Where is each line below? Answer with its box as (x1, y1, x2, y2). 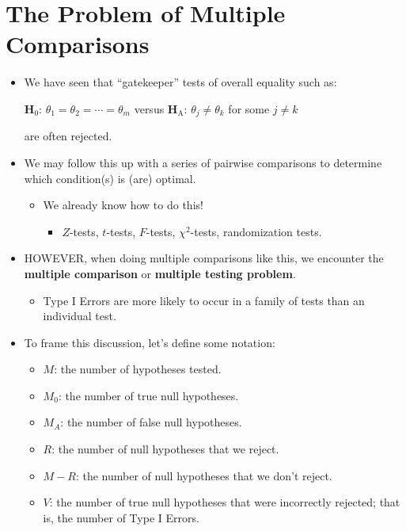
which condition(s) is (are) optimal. (24, 170, 196, 186)
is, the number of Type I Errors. (43, 509, 199, 525)
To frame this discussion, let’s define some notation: (24, 334, 275, 350)
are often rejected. (24, 128, 112, 144)
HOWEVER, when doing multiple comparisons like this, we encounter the (24, 250, 384, 266)
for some (228, 100, 270, 117)
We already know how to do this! (43, 197, 203, 213)
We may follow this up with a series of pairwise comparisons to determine (24, 154, 382, 170)
